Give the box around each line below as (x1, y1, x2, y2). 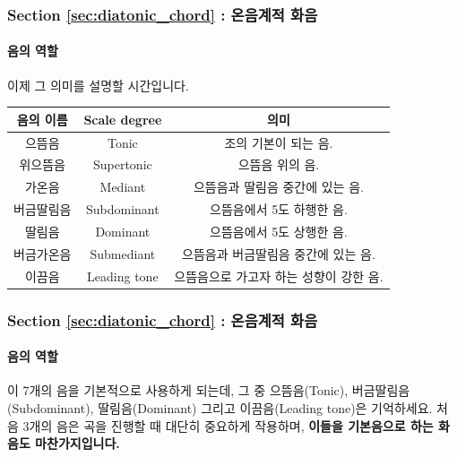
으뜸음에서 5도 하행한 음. (210, 200, 348, 219)
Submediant (90, 244, 156, 263)
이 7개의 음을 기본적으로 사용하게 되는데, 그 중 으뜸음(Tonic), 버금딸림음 (7, 381, 410, 400)
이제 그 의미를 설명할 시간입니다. (7, 75, 189, 94)
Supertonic (92, 155, 152, 174)
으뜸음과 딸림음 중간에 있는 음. (193, 177, 364, 196)
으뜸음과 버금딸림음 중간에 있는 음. (182, 244, 375, 263)
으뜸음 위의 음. (237, 155, 320, 174)
